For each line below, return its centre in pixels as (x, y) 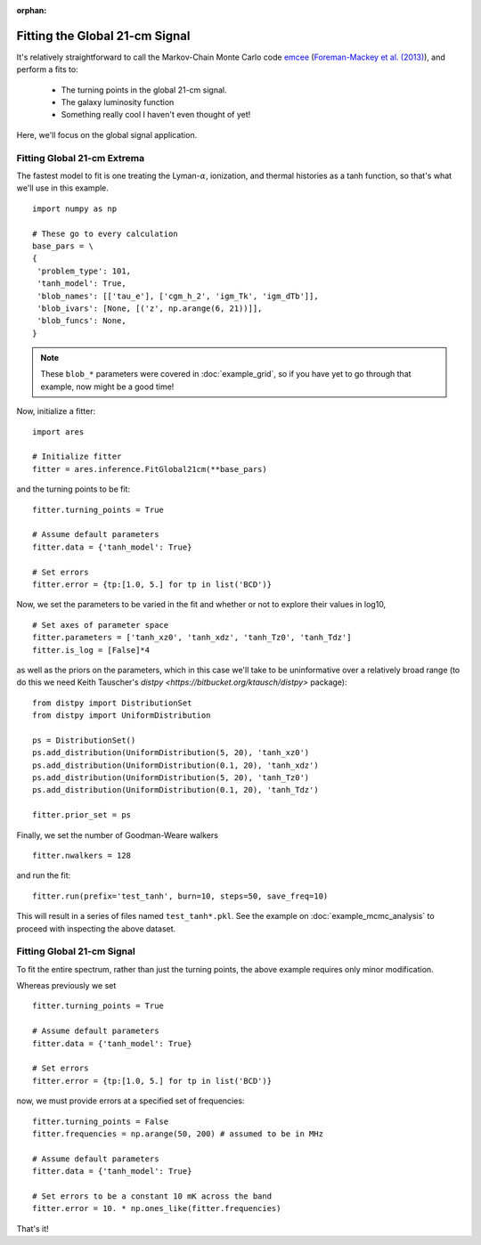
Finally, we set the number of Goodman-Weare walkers (117, 835)
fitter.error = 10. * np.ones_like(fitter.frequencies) (157, 1208)
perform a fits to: (48, 69)
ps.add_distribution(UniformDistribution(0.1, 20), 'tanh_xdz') (176, 765)
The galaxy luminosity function (118, 102)
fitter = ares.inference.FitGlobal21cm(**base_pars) (150, 469)
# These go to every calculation (105, 233)
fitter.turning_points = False (101, 1121)
